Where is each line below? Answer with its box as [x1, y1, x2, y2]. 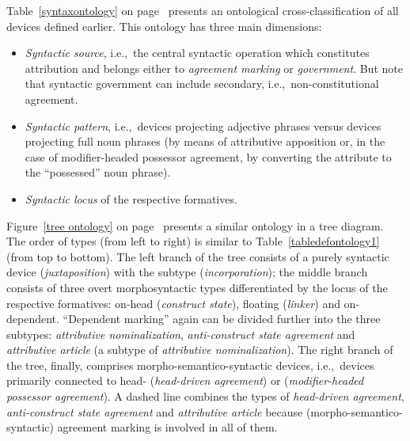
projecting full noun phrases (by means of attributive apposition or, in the [25, 133, 385, 150]
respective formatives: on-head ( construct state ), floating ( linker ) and [6, 295, 340, 311]
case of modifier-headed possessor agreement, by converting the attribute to [25, 148, 392, 165]
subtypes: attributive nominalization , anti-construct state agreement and [6, 325, 355, 342]
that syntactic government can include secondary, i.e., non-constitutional [25, 75, 379, 92]
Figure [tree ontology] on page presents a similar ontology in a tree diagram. [6, 217, 384, 234]
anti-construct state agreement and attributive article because [6, 403, 303, 420]
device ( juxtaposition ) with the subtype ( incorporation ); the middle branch [6, 264, 368, 280]
